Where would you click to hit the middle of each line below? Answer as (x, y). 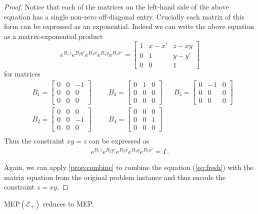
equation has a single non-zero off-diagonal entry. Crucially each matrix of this (124, 16)
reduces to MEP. (68, 203)
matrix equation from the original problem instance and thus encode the (115, 177)
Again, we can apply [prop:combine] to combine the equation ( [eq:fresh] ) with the (129, 167)
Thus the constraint (34, 141)
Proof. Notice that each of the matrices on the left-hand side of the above (116, 6)
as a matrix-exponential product (53, 36)
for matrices (22, 74)
